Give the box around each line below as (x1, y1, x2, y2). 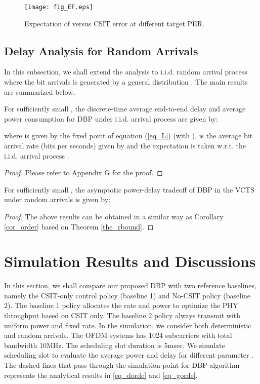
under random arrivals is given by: (4, 194, 110, 205)
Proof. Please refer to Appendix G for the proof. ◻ (4, 167, 163, 178)
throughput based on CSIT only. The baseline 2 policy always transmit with (4, 310, 241, 321)
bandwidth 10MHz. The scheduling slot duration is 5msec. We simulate (4, 339, 225, 350)
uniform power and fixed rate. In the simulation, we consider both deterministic (4, 320, 251, 330)
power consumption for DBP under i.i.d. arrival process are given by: (4, 113, 218, 124)
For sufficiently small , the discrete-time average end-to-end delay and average (4, 103, 246, 114)
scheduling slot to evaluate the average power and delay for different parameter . (4, 350, 254, 360)
